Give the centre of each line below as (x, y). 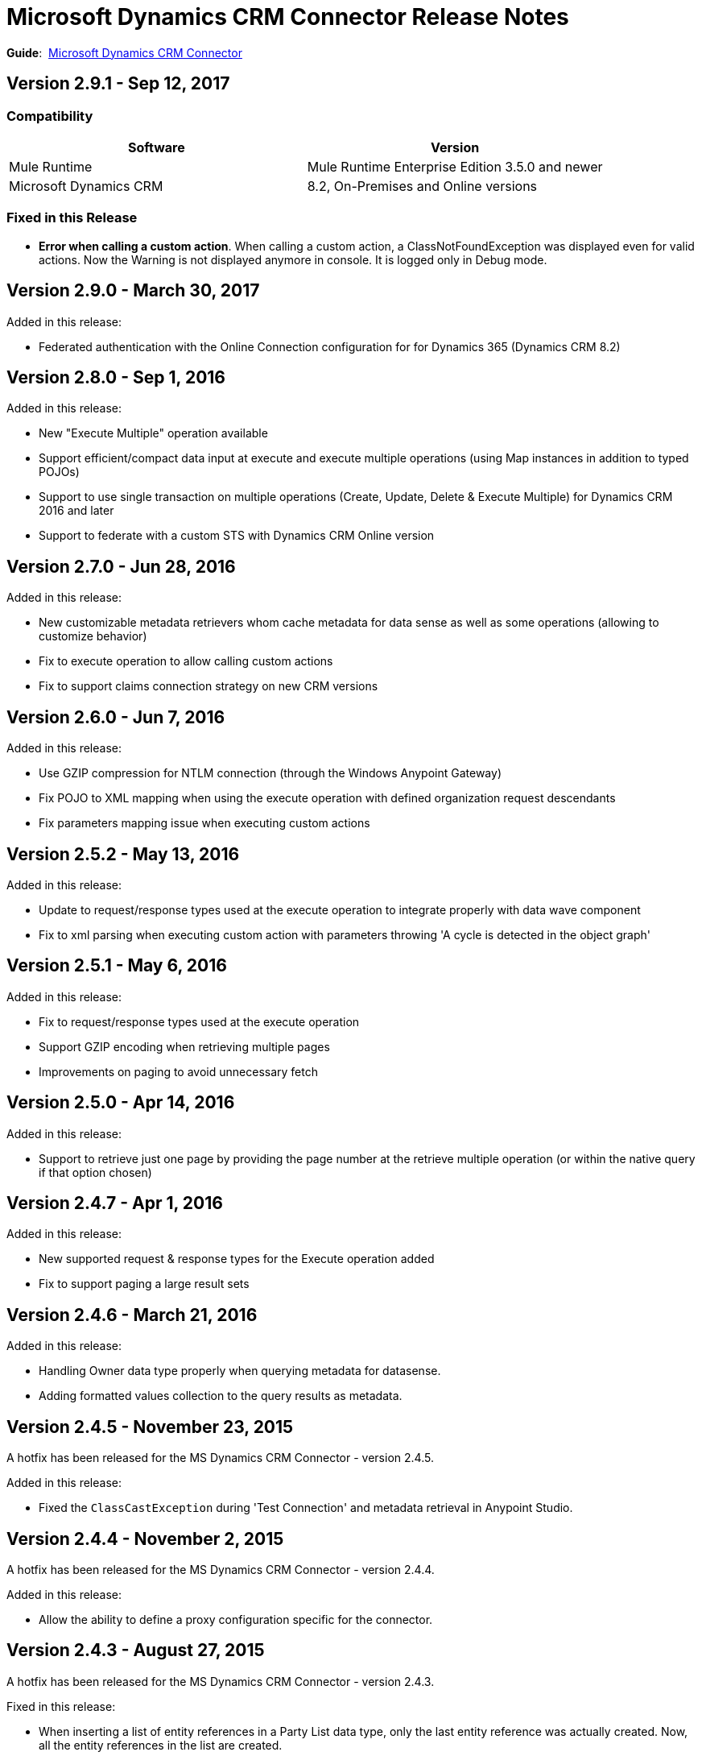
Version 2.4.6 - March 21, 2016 (132, 1315)
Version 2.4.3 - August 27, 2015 (136, 1650)
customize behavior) (93, 636)
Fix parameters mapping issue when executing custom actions (204, 823)
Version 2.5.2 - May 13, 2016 (123, 854)
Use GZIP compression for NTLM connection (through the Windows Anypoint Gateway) (270, 773)
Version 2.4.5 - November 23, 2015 (150, 1427)
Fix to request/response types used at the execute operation (199, 1021)
